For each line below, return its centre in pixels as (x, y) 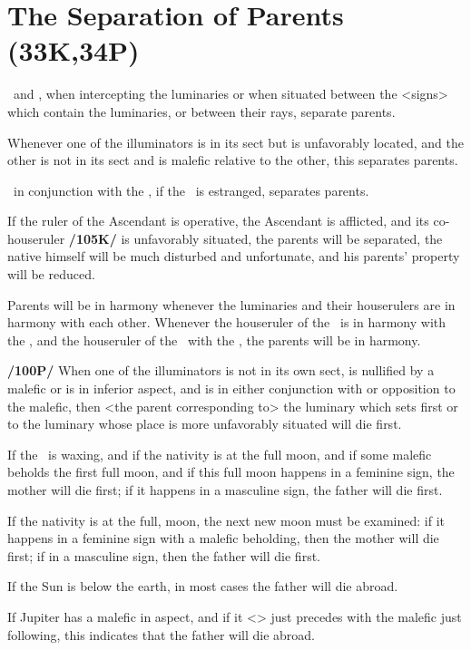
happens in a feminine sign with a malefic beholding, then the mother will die (223, 538)
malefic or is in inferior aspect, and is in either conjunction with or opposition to (231, 388)
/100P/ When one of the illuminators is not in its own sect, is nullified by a (221, 370)
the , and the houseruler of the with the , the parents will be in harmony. (214, 340)
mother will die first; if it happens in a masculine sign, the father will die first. (225, 490)
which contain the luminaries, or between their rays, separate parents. (201, 111)
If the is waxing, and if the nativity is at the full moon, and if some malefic (220, 454)
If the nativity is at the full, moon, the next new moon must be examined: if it (226, 520)
